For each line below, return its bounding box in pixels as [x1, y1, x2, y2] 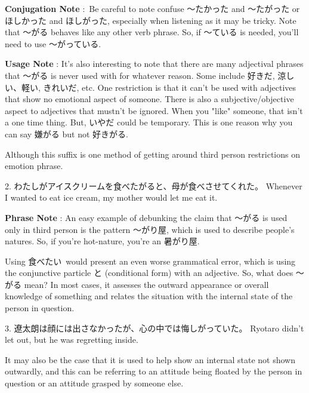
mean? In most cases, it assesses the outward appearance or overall [24, 278, 269, 290]
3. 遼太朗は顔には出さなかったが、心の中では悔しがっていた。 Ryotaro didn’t [5, 321, 304, 334]
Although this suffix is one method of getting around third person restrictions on [5, 148, 300, 160]
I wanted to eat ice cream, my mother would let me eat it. [5, 191, 218, 204]
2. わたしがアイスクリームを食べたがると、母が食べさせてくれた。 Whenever [5, 179, 302, 192]
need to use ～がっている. [5, 37, 101, 50]
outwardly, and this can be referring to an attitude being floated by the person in [5, 365, 302, 377]
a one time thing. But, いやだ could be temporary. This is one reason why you [5, 116, 293, 128]
